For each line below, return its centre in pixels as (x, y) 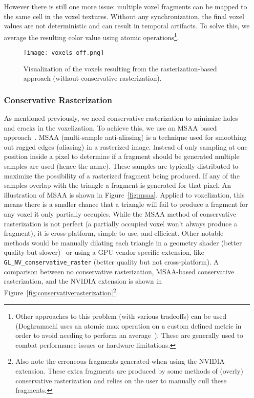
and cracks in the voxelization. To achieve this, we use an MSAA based (110, 127)
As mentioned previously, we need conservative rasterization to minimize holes (121, 118)
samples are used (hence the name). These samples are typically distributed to (121, 166)
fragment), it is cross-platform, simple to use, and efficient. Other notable (114, 233)
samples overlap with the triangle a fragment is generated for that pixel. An (117, 185)
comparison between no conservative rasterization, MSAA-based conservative (119, 271)
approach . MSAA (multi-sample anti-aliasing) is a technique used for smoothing (125, 137)
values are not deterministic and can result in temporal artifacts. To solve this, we (127, 26)
